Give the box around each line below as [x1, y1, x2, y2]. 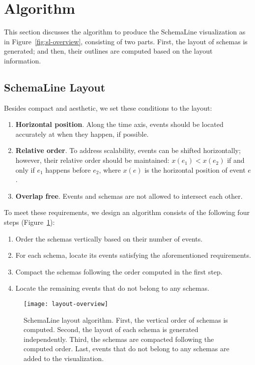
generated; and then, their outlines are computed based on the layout [4, 46, 213, 56]
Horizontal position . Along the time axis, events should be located [15, 119, 224, 129]
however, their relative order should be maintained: [15, 155, 170, 165]
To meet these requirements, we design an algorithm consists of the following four [4, 207, 250, 217]
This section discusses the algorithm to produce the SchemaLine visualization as [4, 27, 246, 37]
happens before [45, 164, 91, 175]
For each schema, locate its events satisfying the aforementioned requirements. [15, 250, 251, 260]
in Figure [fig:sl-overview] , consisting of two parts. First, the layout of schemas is [4, 36, 248, 46]
